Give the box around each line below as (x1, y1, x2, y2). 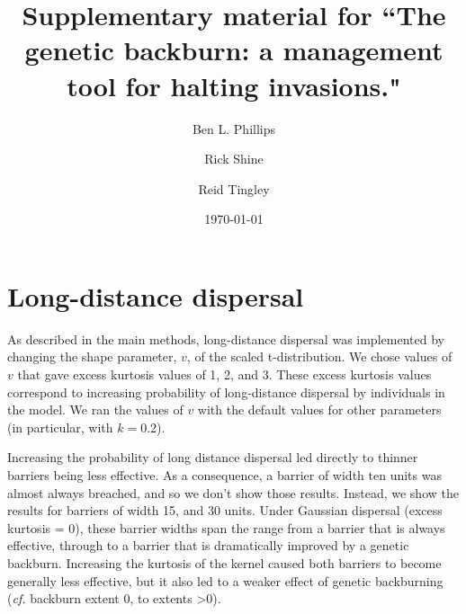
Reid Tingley (198, 179, 270, 198)
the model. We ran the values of (7, 400, 184, 419)
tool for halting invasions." (67, 67, 401, 103)
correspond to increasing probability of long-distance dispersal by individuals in (7, 382, 445, 401)
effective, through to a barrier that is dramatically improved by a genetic (7, 536, 409, 555)
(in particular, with (7, 417, 113, 436)
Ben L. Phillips (192, 119, 276, 138)
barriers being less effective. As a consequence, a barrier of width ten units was (7, 465, 442, 484)
